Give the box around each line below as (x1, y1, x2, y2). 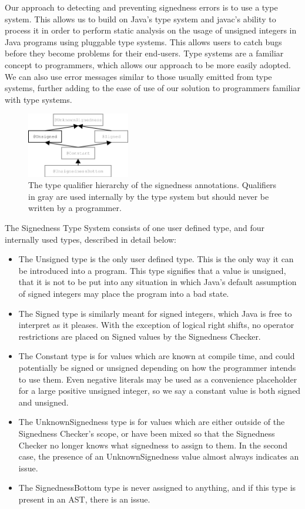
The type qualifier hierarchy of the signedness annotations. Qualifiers (28, 179, 277, 191)
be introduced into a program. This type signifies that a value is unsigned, (18, 264, 286, 276)
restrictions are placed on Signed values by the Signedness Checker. (18, 330, 261, 342)
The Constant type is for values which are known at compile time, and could (18, 350, 295, 362)
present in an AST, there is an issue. (18, 493, 150, 505)
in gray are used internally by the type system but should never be (28, 190, 269, 202)
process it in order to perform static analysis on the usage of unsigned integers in (5, 24, 297, 36)
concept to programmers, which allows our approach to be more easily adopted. (5, 58, 291, 71)
